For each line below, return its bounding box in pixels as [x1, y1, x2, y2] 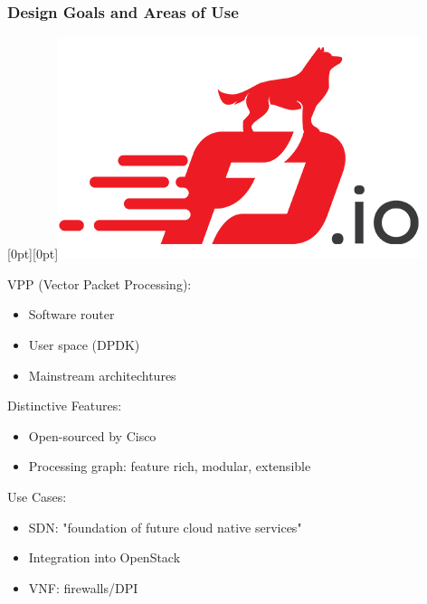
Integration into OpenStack [28, 548, 181, 567]
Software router [28, 305, 115, 324]
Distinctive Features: [7, 396, 122, 415]
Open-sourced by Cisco [28, 426, 157, 445]
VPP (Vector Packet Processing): [7, 274, 192, 293]
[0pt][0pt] [7, 244, 59, 263]
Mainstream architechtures [28, 365, 176, 384]
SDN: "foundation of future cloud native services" [28, 517, 302, 536]
